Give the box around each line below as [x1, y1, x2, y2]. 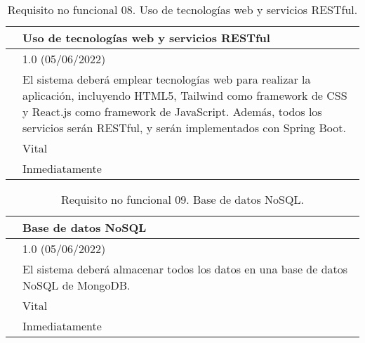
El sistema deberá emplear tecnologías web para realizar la [22, 71, 311, 87]
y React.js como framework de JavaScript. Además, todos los [22, 103, 322, 119]
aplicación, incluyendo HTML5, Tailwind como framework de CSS [22, 87, 347, 103]
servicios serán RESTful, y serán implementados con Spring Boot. [22, 119, 346, 136]
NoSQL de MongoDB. [22, 277, 131, 293]
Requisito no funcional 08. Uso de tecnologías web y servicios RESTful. [7, 1, 358, 18]
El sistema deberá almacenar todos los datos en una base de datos [22, 261, 348, 277]
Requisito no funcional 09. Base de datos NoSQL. [61, 191, 304, 207]
